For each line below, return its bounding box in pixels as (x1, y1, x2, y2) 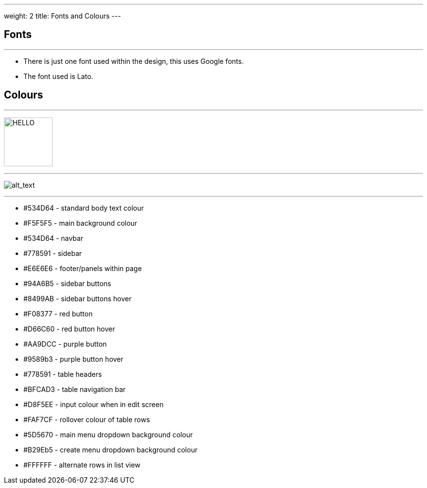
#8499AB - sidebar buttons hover (23, 294, 132, 303)
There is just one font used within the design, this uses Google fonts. (23, 57, 244, 65)
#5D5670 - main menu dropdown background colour (23, 430, 193, 439)
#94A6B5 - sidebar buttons (23, 279, 111, 288)
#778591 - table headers (23, 370, 102, 378)
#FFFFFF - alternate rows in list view (23, 460, 140, 469)
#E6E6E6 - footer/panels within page (23, 264, 142, 273)
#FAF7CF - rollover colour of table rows (23, 415, 150, 424)
